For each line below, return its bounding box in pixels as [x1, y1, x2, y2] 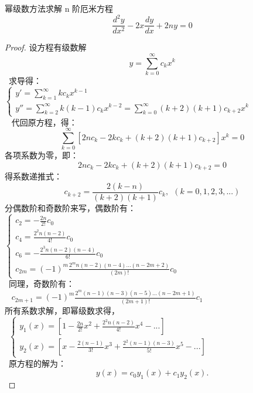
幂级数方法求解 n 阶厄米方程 [5, 2, 114, 14]
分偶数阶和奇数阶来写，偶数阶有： [5, 202, 136, 214]
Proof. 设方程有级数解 [5, 41, 87, 53]
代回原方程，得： [11, 116, 77, 128]
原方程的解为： [8, 357, 66, 369]
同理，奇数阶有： [8, 277, 74, 290]
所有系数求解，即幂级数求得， [5, 304, 119, 316]
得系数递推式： [5, 170, 62, 182]
